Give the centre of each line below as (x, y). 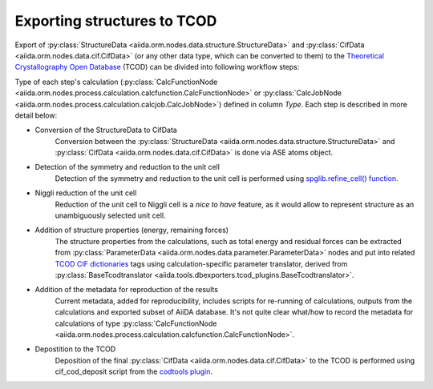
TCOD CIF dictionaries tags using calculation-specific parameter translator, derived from (201, 263)
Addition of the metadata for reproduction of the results (126, 290)
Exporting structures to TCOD (116, 21)
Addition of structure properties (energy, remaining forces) (132, 230)
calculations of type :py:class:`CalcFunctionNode (136, 323)
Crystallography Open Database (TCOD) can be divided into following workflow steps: (157, 67)
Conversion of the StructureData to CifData (106, 130)
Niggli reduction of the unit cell (86, 193)
